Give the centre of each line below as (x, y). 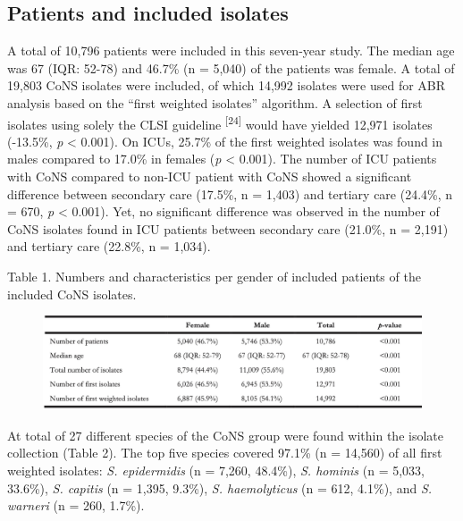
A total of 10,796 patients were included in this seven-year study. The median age (231, 50)
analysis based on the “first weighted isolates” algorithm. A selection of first (215, 102)
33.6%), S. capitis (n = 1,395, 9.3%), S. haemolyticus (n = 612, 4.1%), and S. (220, 487)
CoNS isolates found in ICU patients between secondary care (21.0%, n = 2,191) (228, 228)
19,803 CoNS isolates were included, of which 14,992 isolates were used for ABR (227, 85)
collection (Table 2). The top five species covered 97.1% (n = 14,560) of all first (225, 453)
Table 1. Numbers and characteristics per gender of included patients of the (214, 276)
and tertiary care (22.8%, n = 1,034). (109, 246)
